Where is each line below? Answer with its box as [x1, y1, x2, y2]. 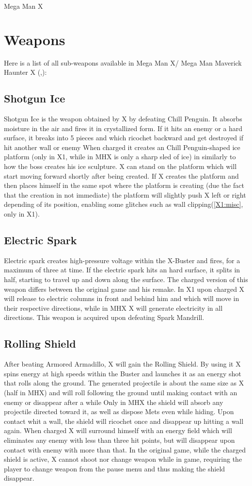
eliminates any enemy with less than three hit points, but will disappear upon [4, 435, 235, 445]
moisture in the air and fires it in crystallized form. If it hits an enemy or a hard [4, 123, 243, 133]
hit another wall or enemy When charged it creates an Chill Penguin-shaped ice [4, 142, 240, 152]
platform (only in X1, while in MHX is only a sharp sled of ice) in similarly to [4, 151, 236, 162]
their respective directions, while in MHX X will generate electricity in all [4, 302, 223, 313]
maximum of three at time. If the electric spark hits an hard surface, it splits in [4, 265, 240, 275]
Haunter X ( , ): [4, 67, 47, 77]
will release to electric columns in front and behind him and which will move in [4, 293, 239, 303]
